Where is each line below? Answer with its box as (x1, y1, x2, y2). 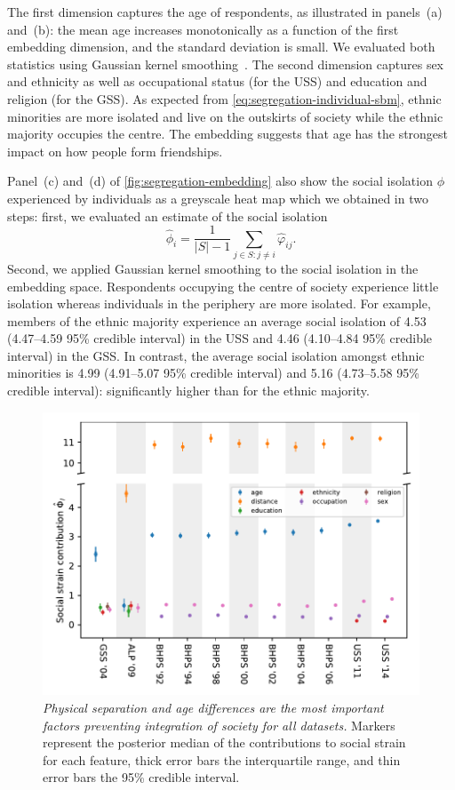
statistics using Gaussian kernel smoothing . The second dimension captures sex (7, 54, 444, 73)
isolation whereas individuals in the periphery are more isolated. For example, (7, 294, 431, 313)
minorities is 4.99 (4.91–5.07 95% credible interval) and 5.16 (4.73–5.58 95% (7, 363, 419, 382)
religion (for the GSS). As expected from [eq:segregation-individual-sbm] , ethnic (7, 89, 442, 108)
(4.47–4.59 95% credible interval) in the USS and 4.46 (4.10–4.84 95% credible (7, 329, 433, 347)
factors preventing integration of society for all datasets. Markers (43, 715, 395, 734)
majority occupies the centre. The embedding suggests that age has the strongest (7, 124, 449, 143)
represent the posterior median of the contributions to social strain (43, 733, 406, 752)
